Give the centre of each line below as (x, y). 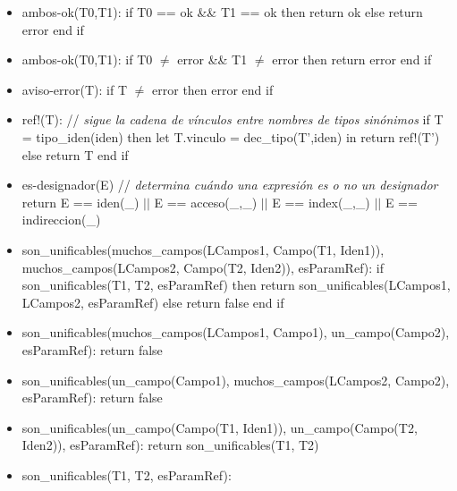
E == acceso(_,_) (206, 202)
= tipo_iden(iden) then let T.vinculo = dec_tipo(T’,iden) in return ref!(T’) (231, 136)
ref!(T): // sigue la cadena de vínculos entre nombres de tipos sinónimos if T (233, 119)
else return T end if (75, 154)
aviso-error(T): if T (75, 89)
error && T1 (212, 59)
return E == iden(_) (80, 202)
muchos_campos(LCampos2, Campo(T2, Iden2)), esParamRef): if (203, 267)
